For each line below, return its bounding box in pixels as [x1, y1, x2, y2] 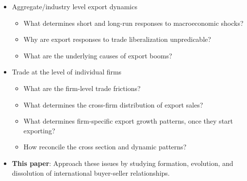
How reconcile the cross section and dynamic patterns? [23, 142, 187, 152]
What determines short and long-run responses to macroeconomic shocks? [23, 18, 244, 28]
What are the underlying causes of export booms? [23, 50, 172, 60]
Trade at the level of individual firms [12, 67, 122, 77]
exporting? [23, 125, 55, 135]
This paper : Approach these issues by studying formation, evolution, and [12, 158, 233, 168]
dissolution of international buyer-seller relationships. [12, 167, 170, 178]
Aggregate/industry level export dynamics [12, 1, 137, 11]
